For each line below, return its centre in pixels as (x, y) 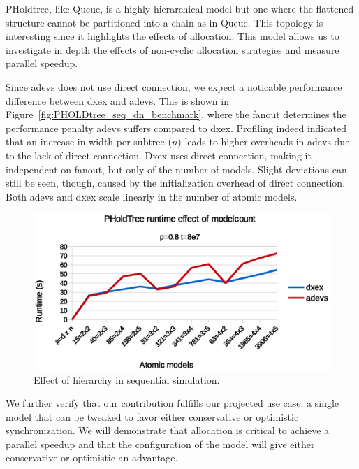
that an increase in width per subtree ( (89, 142)
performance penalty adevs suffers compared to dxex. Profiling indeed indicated (176, 128)
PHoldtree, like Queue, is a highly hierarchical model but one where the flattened (180, 8)
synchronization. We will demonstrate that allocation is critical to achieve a (168, 430)
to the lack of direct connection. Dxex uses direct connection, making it (159, 155)
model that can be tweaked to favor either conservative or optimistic (152, 416)
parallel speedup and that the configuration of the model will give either (160, 443)
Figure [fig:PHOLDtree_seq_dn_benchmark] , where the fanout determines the (176, 114)
